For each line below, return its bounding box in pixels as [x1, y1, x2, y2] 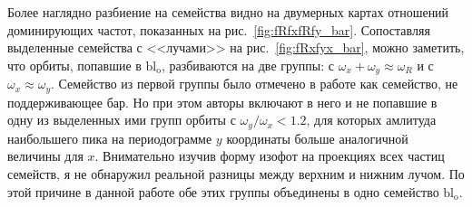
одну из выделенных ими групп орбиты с [7, 110, 236, 129]
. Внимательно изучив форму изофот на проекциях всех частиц [94, 146, 445, 165]
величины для [7, 146, 84, 165]
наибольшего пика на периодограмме [7, 128, 212, 147]
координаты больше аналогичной [226, 128, 408, 147]
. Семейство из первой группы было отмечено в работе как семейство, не [51, 74, 458, 93]
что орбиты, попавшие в [7, 55, 142, 74]
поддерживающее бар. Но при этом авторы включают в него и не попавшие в [7, 92, 438, 111]
